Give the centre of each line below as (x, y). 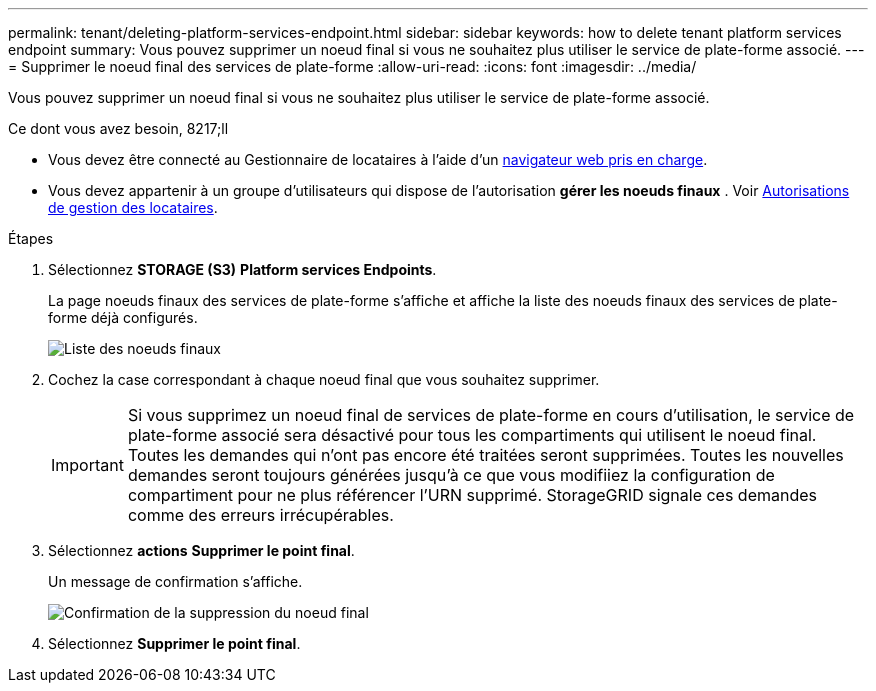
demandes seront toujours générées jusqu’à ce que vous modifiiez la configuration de (451, 475)
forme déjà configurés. (123, 317)
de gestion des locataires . (133, 207)
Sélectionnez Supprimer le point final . (174, 643)
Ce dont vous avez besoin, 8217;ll (118, 128)
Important (87, 465)
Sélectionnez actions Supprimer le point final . (201, 550)
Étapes (31, 238)
